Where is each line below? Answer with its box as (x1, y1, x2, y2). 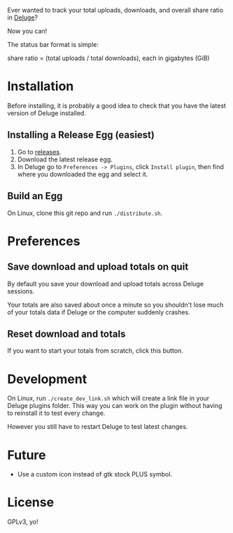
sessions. (7, 286, 35, 295)
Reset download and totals (7, 328, 126, 339)
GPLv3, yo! (7, 518, 38, 526)
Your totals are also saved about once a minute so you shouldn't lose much (7, 300, 224, 309)
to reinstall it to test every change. (7, 409, 106, 418)
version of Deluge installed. (7, 108, 86, 117)
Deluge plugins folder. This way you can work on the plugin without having (7, 402, 223, 410)
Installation (7, 78, 74, 94)
